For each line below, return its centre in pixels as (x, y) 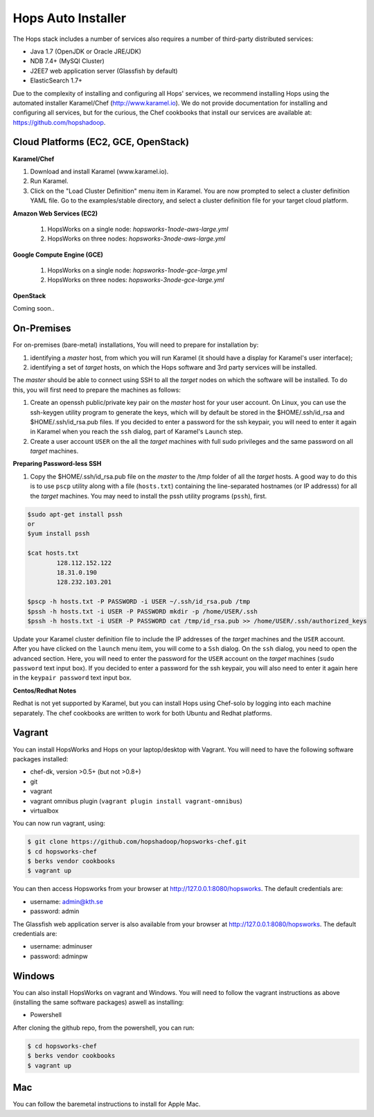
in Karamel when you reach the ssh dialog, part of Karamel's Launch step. (136, 432)
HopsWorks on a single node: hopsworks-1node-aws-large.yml (138, 229)
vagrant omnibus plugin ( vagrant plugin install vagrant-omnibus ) (136, 801)
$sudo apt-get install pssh (75, 514)
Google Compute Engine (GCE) (58, 254)
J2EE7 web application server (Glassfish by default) (104, 71)
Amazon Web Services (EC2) (55, 213)
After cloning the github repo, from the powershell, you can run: (104, 1028)
